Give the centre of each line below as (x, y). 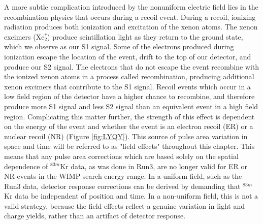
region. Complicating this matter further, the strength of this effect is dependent (129, 116)
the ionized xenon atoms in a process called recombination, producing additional (129, 76)
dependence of (26, 166)
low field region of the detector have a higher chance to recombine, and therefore (129, 96)
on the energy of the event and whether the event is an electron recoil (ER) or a (129, 126)
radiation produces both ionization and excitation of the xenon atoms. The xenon (131, 27)
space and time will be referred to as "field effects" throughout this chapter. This (129, 146)
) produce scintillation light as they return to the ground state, (145, 36)
